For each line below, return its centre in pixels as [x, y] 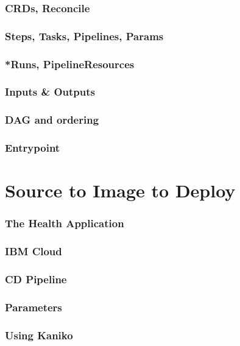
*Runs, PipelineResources [70, 64]
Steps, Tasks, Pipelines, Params [84, 36]
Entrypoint [33, 148]
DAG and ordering [52, 120]
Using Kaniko [39, 335]
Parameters [34, 307]
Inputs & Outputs [50, 92]
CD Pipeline [36, 279]
